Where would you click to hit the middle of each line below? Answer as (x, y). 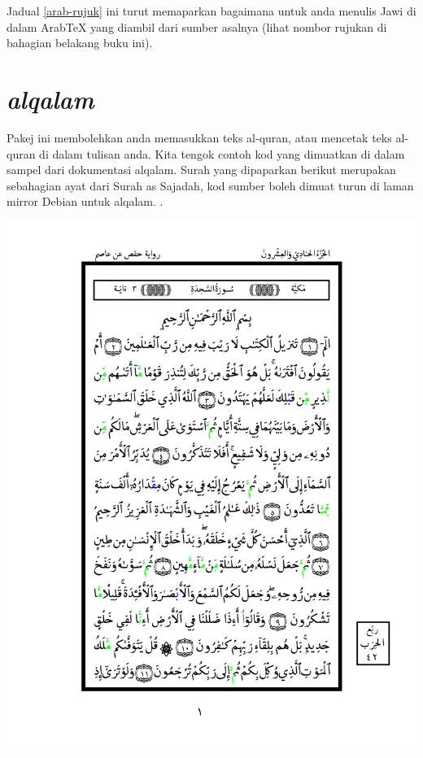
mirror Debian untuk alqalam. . (85, 201)
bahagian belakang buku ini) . (80, 43)
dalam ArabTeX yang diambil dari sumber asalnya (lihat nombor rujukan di (197, 26)
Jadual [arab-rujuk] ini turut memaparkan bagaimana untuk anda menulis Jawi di (211, 11)
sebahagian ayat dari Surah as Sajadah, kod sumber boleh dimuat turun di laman (210, 185)
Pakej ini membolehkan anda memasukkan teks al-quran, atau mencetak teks (199, 137)
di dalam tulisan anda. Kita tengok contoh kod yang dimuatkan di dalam (222, 153)
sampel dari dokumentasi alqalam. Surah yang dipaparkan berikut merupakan (201, 170)
